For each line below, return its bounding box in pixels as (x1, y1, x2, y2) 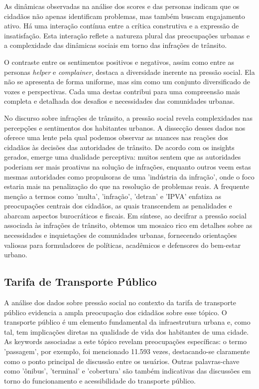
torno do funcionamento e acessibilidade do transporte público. (4, 375, 196, 386)
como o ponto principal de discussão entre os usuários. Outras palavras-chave (4, 356, 240, 366)
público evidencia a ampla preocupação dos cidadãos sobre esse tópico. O (4, 307, 227, 317)
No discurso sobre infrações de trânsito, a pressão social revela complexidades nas (4, 112, 253, 123)
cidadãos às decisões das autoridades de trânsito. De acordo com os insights (4, 142, 235, 152)
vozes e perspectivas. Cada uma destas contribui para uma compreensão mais (4, 86, 240, 96)
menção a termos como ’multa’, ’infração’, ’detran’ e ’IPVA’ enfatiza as (4, 191, 222, 201)
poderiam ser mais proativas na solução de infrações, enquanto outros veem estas (4, 161, 251, 172)
